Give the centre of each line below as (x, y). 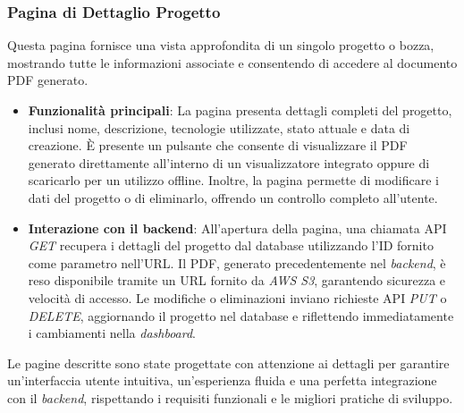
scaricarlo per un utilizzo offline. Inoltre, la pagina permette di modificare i (234, 180)
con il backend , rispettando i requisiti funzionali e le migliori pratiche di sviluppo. (230, 397)
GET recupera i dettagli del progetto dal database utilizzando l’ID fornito (231, 245)
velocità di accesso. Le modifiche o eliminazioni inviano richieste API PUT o (237, 297)
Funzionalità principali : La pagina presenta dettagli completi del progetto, (240, 110)
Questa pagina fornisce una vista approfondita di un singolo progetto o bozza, (221, 45)
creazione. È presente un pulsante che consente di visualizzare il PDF (218, 145)
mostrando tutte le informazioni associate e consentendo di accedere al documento (232, 62)
